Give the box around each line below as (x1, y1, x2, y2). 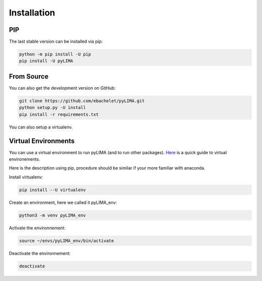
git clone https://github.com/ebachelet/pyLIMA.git (19, 98, 145, 104)
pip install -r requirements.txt (19, 111, 99, 117)
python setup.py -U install (19, 105, 86, 110)
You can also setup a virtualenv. (9, 124, 73, 130)
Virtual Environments (9, 137, 75, 145)
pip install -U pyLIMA (19, 58, 73, 64)
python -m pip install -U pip (19, 51, 91, 57)
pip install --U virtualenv (19, 187, 86, 192)
